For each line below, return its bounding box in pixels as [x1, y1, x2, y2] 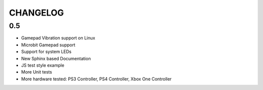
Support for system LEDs [21, 49, 72, 54]
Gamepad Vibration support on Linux [21, 35, 95, 41]
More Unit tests [21, 69, 52, 75]
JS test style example [21, 62, 64, 68]
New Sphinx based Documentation [21, 55, 91, 61]
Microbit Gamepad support [21, 42, 75, 48]
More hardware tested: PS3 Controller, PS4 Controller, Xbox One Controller [21, 76, 172, 82]
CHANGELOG [9, 7, 64, 18]
